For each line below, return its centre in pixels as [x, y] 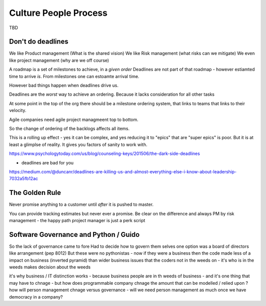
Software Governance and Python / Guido [74, 234]
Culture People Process [58, 13]
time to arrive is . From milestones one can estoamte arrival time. [74, 76]
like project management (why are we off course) [59, 60]
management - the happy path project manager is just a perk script [77, 220]
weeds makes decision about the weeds [50, 267]
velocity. [18, 111]
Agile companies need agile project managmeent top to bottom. [74, 119]
